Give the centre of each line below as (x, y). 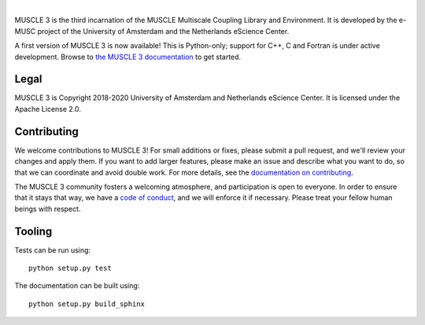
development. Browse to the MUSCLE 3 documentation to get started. (128, 57)
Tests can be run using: (52, 250)
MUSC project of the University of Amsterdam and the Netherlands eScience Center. (152, 31)
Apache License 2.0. (48, 109)
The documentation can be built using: (77, 286)
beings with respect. (48, 209)
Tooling (33, 231)
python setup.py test (70, 268)
